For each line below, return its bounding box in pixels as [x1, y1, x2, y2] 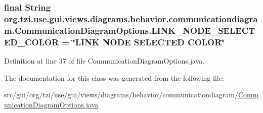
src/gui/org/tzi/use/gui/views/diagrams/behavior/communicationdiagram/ [4, 89, 238, 100]
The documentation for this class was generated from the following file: [4, 72, 224, 83]
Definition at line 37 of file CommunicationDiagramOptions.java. [4, 55, 205, 66]
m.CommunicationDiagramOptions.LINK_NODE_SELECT [4, 24, 255, 36]
